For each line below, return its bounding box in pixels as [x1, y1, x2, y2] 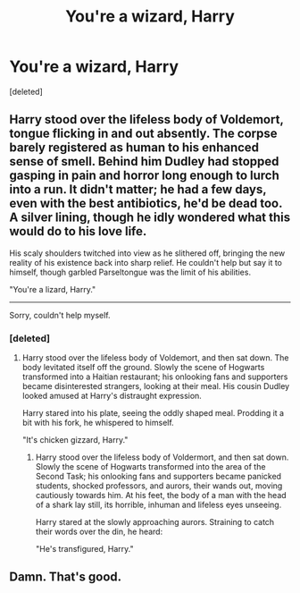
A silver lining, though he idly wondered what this [9, 210, 291, 225]
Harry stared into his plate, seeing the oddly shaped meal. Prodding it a [21, 408, 284, 419]
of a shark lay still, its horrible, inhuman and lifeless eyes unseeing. [35, 499, 282, 511]
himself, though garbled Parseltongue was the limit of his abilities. [9, 267, 252, 277]
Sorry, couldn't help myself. [9, 309, 111, 320]
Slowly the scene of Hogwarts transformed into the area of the [35, 462, 266, 472]
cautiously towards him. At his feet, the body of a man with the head [35, 490, 287, 501]
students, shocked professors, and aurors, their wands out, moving [35, 480, 283, 491]
